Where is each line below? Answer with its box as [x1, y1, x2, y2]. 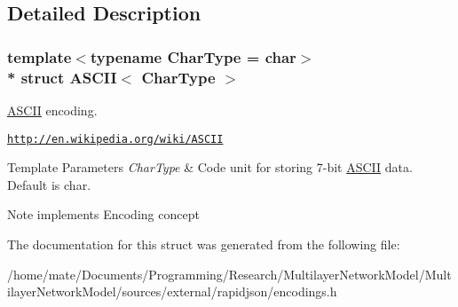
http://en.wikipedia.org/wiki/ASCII [7, 132, 224, 146]
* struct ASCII [7, 66, 117, 88]
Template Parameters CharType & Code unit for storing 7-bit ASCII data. [7, 158, 413, 177]
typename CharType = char [90, 45, 296, 67]
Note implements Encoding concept [7, 205, 200, 224]
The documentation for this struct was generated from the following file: [7, 234, 400, 253]
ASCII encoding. [7, 100, 98, 119]
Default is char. [7, 175, 91, 193]
